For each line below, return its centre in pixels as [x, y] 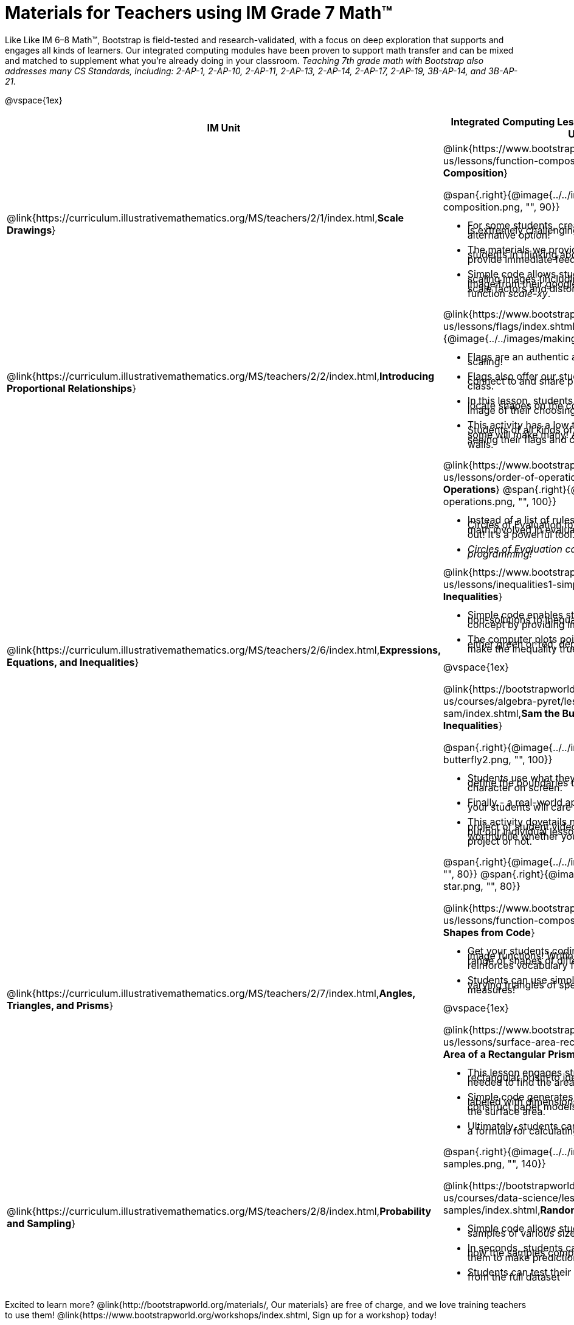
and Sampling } [41, 1223]
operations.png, [479, 501]
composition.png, [483, 207]
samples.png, [474, 1163]
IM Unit [224, 128]
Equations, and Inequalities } [73, 662]
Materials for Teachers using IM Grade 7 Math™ [199, 13]
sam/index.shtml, [482, 713]
